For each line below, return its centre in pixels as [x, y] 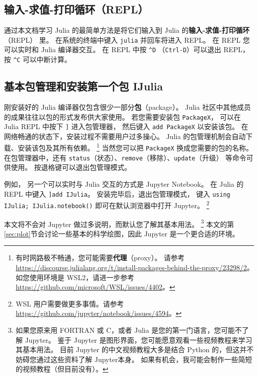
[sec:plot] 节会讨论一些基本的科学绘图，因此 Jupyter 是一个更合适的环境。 [122, 233]
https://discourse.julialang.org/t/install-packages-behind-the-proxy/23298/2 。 [135, 267]
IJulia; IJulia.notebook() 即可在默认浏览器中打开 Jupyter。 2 [107, 204]
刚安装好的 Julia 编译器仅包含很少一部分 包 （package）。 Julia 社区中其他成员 [128, 107]
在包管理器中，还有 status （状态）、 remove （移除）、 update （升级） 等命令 [125, 157]
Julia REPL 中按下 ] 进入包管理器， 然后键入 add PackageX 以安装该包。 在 [126, 126]
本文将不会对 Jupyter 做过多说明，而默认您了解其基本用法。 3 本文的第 [119, 223]
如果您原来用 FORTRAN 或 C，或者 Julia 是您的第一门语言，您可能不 [129, 330]
